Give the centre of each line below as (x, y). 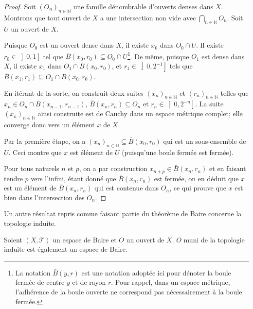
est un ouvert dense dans (77, 45)
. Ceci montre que (35, 152)
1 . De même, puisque (158, 55)
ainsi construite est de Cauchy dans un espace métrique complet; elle (140, 113)
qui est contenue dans (127, 188)
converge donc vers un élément (49, 125)
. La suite (209, 104)
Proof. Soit (20, 6)
